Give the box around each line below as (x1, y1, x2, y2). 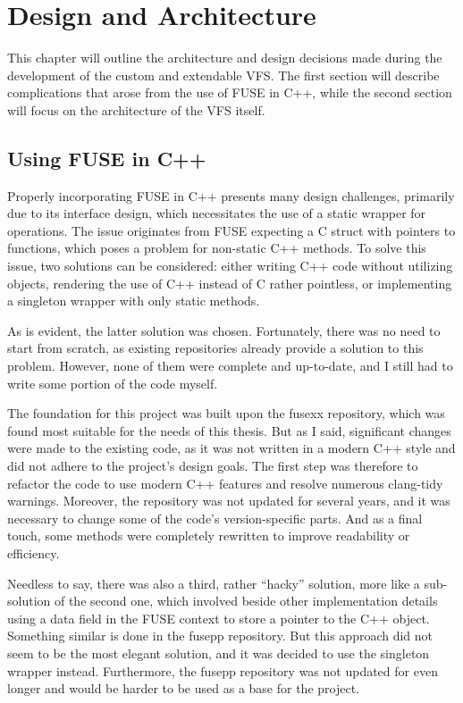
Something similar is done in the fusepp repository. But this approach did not (7, 626, 434, 645)
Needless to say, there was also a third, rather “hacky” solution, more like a (7, 573, 420, 592)
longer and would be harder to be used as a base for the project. (7, 679, 359, 698)
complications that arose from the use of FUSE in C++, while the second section (7, 83, 452, 102)
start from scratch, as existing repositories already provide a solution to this (7, 339, 424, 357)
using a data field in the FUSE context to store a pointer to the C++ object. (7, 608, 430, 627)
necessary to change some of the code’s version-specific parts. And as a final (7, 508, 423, 527)
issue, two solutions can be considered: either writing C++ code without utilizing (7, 256, 453, 275)
